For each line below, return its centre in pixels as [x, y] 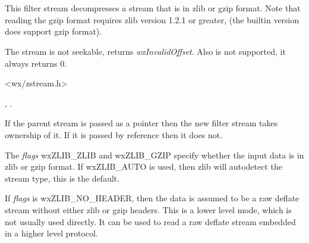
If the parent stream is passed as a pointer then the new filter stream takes [141, 123]
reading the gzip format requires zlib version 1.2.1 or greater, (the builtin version [152, 19]
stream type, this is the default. [62, 178]
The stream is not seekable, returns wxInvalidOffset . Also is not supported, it [145, 51]
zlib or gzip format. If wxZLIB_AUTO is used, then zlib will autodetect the [144, 166]
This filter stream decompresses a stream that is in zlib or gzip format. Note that [153, 8]
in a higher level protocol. [51, 233]
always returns [31, 63]
